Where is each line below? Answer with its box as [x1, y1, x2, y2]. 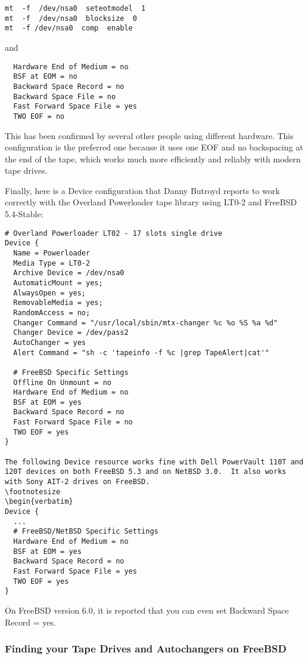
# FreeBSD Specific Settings [13, 368, 129, 377]
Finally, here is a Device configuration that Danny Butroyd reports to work [5, 184, 280, 196]
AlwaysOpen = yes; [13, 288, 86, 297]
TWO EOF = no [13, 112, 65, 121]
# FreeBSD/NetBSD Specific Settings [13, 527, 158, 536]
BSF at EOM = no [13, 72, 77, 81]
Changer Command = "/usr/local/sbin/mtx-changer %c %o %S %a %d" [13, 318, 278, 327]
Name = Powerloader [13, 248, 91, 257]
